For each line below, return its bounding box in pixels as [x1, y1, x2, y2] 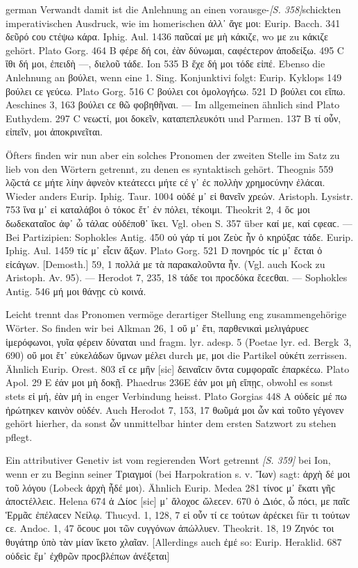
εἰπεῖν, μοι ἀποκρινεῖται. [6, 124, 103, 139]
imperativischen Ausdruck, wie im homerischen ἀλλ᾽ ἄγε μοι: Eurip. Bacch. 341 [6, 15, 341, 30]
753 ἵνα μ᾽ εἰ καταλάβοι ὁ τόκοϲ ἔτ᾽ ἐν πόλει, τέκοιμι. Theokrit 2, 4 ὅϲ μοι [6, 202, 310, 217]
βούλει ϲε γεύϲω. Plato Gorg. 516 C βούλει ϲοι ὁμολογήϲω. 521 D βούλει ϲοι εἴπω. [6, 83, 346, 98]
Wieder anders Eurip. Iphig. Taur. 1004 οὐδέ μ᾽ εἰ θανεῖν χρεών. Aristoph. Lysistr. [6, 188, 353, 203]
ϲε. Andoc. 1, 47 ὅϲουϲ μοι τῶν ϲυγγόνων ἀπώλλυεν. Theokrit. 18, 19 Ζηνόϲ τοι [6, 521, 334, 535]
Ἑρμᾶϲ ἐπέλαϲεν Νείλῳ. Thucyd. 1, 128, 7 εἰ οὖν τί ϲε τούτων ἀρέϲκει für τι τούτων [6, 507, 350, 521]
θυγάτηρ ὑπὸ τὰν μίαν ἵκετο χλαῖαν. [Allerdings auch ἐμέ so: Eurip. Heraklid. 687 [6, 534, 342, 549]
